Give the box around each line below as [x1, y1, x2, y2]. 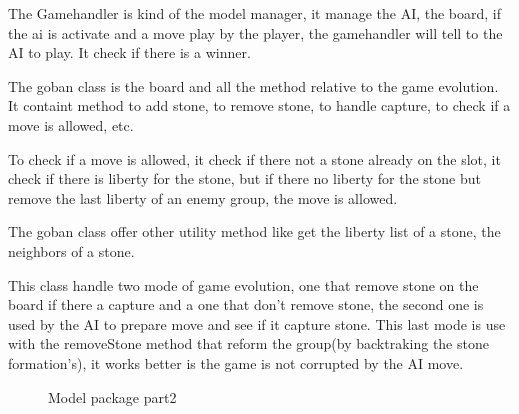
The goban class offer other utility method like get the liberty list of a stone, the [8, 221, 501, 242]
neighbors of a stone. [8, 240, 135, 261]
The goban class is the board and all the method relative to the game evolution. [8, 75, 499, 96]
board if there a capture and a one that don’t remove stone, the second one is [8, 294, 484, 315]
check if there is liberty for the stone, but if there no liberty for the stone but [8, 168, 481, 189]
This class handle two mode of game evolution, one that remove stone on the [8, 274, 479, 295]
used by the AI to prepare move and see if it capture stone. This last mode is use [8, 313, 506, 334]
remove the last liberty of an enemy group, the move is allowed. [8, 187, 398, 208]
